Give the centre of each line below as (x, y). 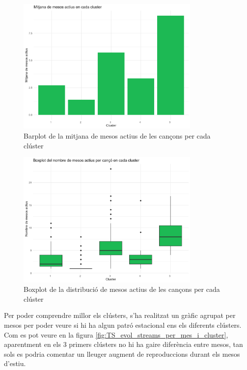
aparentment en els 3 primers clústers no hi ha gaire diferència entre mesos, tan (123, 344)
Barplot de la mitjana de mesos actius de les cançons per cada (117, 135)
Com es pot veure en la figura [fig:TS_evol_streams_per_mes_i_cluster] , (116, 334)
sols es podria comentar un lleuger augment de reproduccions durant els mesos (122, 354)
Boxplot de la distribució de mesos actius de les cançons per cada (122, 289)
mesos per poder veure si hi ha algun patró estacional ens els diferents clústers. (123, 325)
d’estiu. (15, 363)
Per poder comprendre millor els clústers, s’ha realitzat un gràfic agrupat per (120, 315)
